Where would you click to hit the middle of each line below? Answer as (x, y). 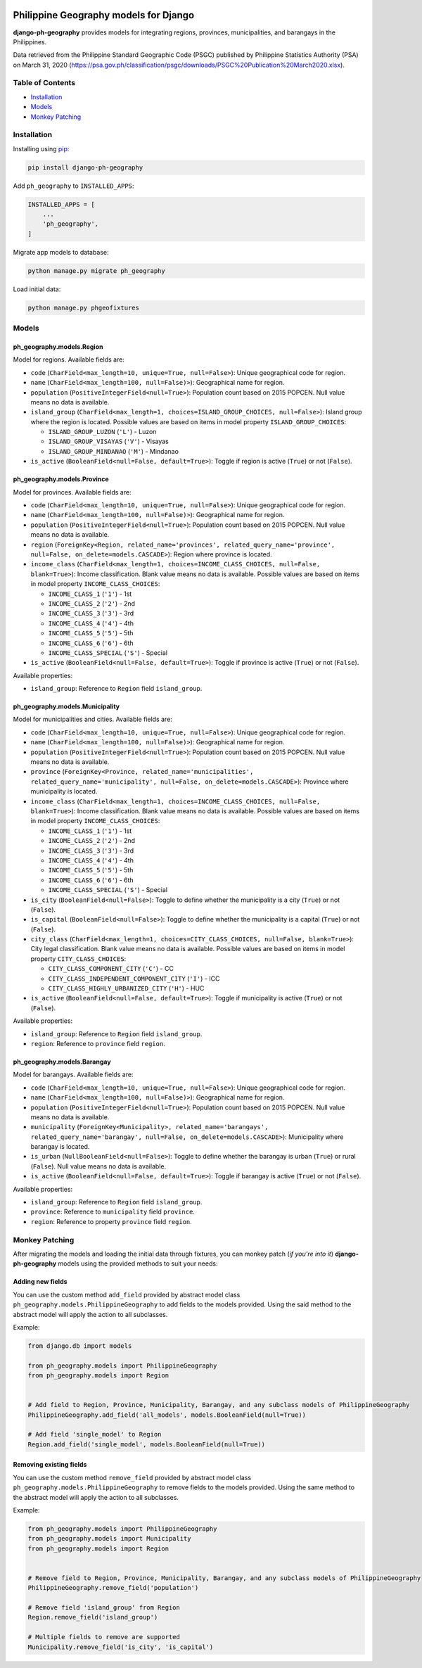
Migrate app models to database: (61, 252)
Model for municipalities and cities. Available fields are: (92, 719)
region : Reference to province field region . (98, 1043)
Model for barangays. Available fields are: (73, 1075)
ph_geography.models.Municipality (66, 706)
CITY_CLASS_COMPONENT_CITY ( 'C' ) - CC (111, 969)
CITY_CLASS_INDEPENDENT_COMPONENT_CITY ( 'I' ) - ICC (134, 979)
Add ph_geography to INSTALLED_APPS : (73, 186)
